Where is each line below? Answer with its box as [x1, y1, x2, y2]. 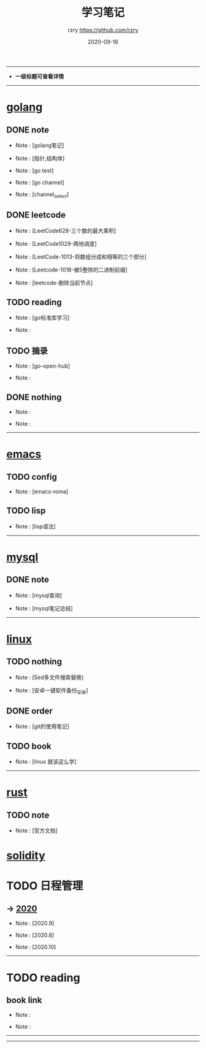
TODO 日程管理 [6, 879, 83, 892]
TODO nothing [6, 656, 63, 667]
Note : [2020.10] [15, 943, 56, 951]
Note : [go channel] [15, 178, 64, 186]
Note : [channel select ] [15, 191, 69, 199]
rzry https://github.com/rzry [67, 26, 139, 34]
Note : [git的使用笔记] [15, 723, 69, 730]
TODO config [6, 471, 57, 482]
